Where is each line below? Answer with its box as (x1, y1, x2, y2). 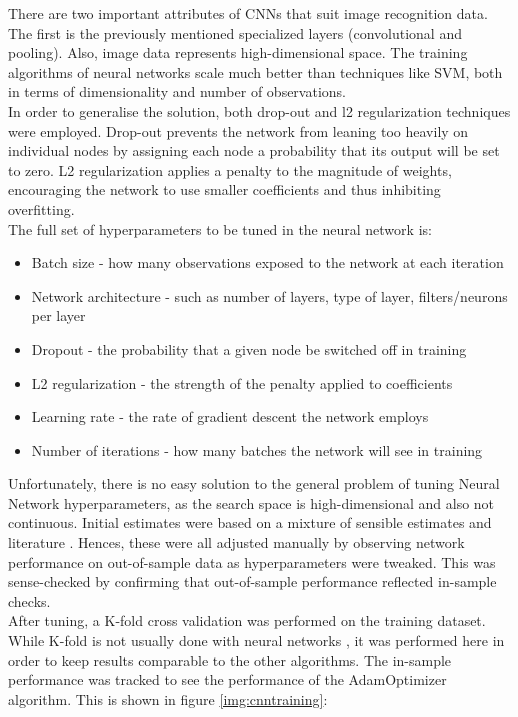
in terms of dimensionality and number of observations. (8, 81, 347, 102)
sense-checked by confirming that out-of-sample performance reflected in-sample (8, 571, 497, 592)
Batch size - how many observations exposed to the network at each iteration (31, 252, 504, 273)
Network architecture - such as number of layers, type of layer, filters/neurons (31, 285, 508, 306)
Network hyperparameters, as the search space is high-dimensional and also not (8, 492, 495, 513)
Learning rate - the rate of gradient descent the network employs (31, 406, 429, 427)
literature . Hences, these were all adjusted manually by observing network (8, 532, 465, 553)
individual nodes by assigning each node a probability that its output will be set (8, 140, 500, 161)
